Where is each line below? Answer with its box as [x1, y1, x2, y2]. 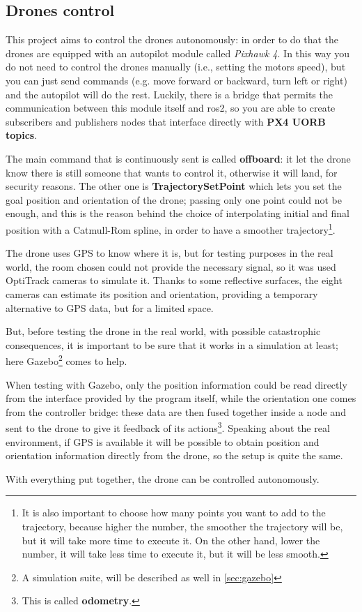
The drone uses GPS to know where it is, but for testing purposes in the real [6, 246, 333, 260]
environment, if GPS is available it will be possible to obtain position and [6, 434, 320, 449]
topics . [6, 128, 38, 142]
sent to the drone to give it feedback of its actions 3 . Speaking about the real [6, 419, 330, 435]
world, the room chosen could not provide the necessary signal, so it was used [6, 259, 336, 274]
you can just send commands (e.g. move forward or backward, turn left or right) [6, 73, 347, 87]
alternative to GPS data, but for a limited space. [6, 300, 214, 315]
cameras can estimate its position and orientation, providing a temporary [6, 286, 318, 301]
